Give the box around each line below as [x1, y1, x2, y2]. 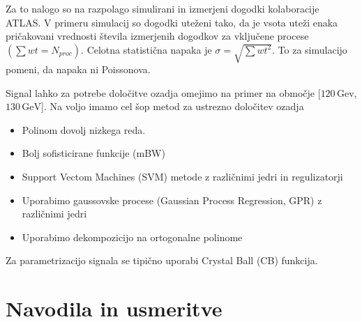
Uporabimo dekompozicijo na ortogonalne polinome [22, 229, 243, 244]
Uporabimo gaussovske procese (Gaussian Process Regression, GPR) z [22, 192, 322, 207]
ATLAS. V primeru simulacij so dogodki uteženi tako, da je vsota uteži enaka [6, 15, 338, 29]
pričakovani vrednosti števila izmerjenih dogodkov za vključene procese [6, 29, 309, 43]
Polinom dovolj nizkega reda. [22, 122, 146, 137]
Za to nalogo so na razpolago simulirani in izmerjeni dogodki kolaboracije [6, 1, 319, 15]
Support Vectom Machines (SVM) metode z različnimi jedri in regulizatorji [22, 169, 343, 184]
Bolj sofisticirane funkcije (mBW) [22, 146, 165, 160]
